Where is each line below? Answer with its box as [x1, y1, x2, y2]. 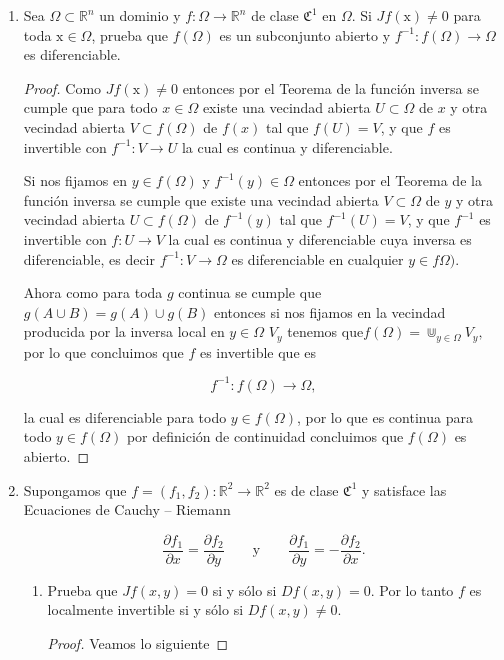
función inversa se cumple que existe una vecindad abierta [23, 189, 379, 210]
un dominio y [99, 5, 181, 25]
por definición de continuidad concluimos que [126, 426, 404, 447]
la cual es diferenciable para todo [23, 406, 227, 427]
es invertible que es [199, 341, 317, 362]
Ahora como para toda [23, 282, 163, 303]
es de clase [274, 479, 339, 500]
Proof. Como [23, 77, 102, 98]
